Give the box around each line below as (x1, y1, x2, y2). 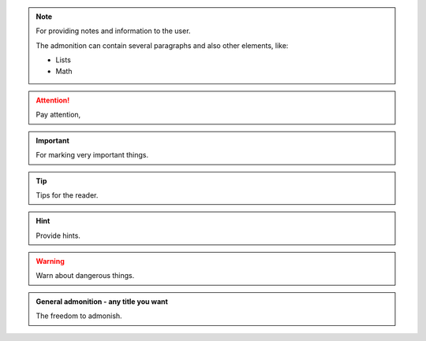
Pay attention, (35, 110, 81, 120)
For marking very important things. (35, 150, 149, 160)
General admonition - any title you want (35, 296, 169, 306)
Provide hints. (35, 231, 80, 240)
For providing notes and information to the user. (35, 26, 191, 35)
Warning (35, 257, 65, 266)
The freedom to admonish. (35, 311, 122, 321)
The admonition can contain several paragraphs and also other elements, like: (35, 40, 289, 50)
